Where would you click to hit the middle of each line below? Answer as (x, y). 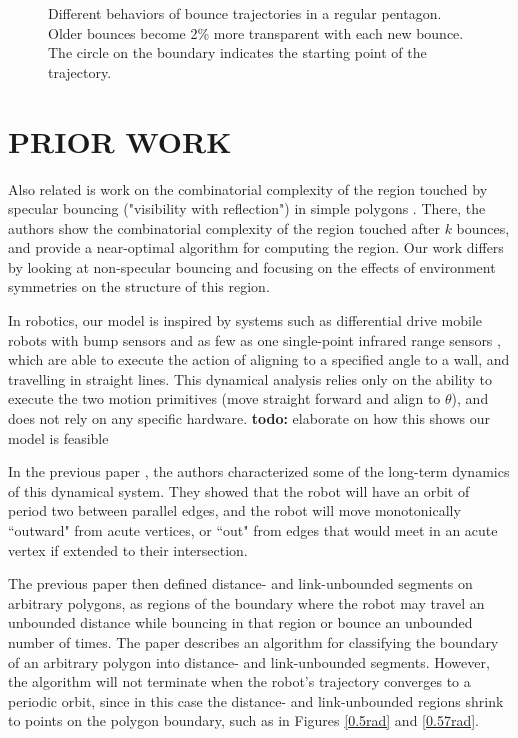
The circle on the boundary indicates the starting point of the (237, 52)
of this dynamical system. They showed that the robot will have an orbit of (239, 490)
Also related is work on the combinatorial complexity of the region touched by (248, 188)
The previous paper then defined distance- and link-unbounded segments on (240, 583)
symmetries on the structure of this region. (139, 286)
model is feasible (58, 437)
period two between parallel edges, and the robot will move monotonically (234, 510)
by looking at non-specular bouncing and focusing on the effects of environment (252, 266)
